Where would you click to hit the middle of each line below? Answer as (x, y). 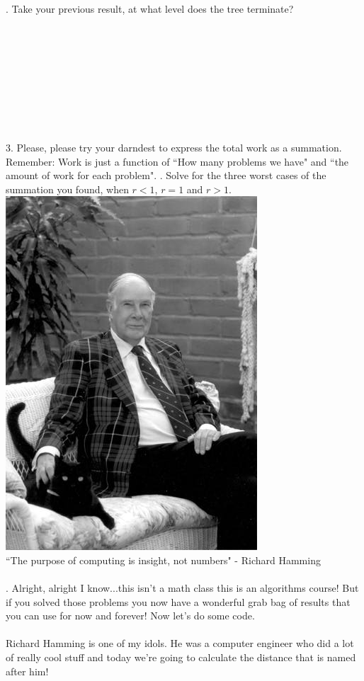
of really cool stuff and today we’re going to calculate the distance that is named (181, 657)
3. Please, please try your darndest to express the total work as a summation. (174, 147)
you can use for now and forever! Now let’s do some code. (130, 616)
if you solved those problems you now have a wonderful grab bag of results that (178, 601)
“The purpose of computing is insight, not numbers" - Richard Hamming (163, 560)
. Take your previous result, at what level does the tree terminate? (150, 8)
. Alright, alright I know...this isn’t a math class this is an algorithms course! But (182, 588)
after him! (27, 671)
